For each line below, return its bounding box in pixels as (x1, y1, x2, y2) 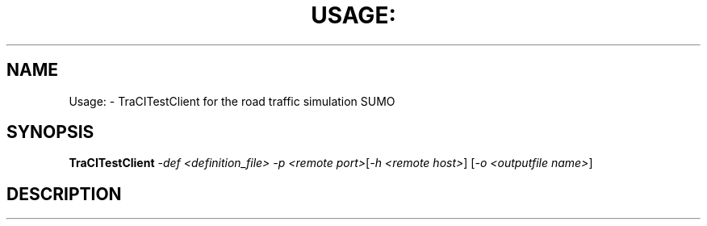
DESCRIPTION (6, 183, 122, 204)
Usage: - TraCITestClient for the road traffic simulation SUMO (69, 94, 395, 108)
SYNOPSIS (6, 122, 94, 143)
